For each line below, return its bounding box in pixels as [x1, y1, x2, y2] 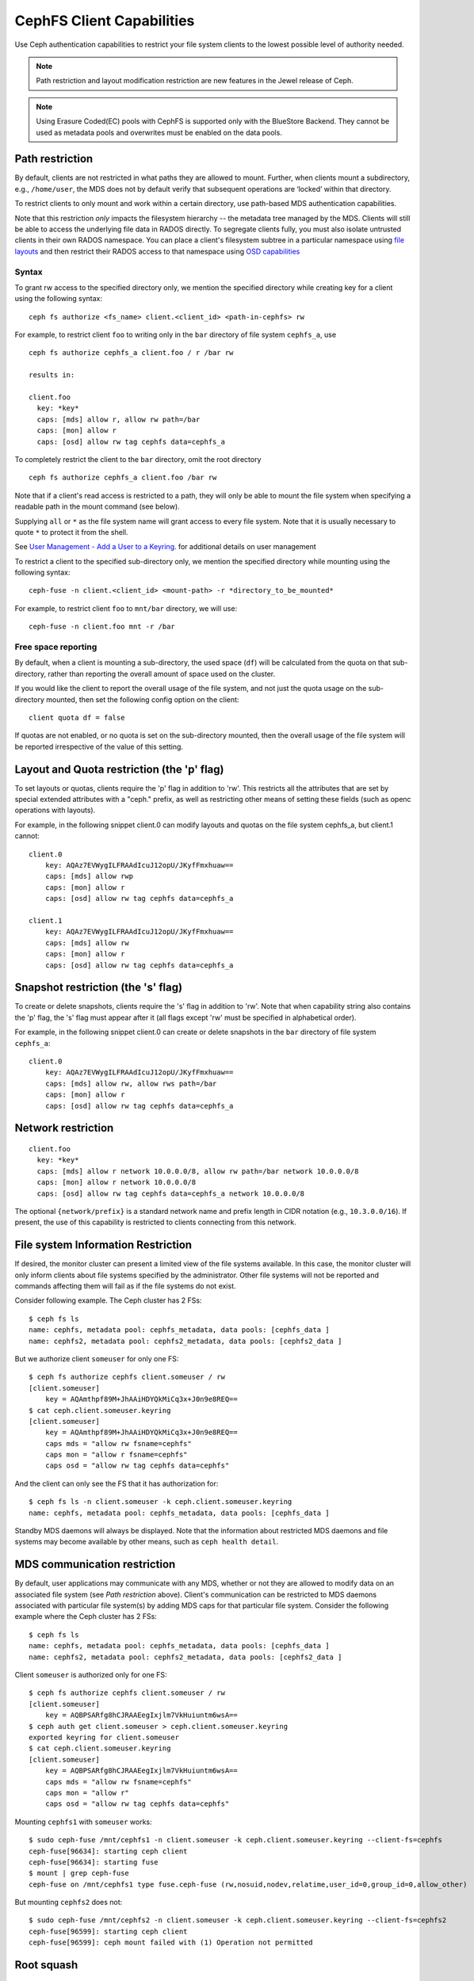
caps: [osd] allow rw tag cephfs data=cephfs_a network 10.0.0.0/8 [36, 1189, 305, 1198]
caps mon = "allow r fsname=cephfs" [44, 1450, 188, 1460]
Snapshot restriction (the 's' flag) [14, 981, 182, 994]
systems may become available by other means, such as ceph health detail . [14, 1537, 279, 1547]
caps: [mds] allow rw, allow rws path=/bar [44, 1078, 217, 1088]
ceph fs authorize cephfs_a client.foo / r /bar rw [29, 349, 234, 357]
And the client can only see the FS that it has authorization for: [14, 1479, 219, 1488]
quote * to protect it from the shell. [14, 527, 128, 536]
